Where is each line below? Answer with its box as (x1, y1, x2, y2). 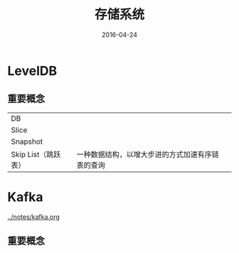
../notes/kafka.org (7, 212, 60, 221)
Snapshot (11, 136, 43, 146)
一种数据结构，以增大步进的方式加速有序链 (76, 149, 219, 159)
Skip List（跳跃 (11, 149, 61, 159)
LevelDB (7, 63, 58, 79)
